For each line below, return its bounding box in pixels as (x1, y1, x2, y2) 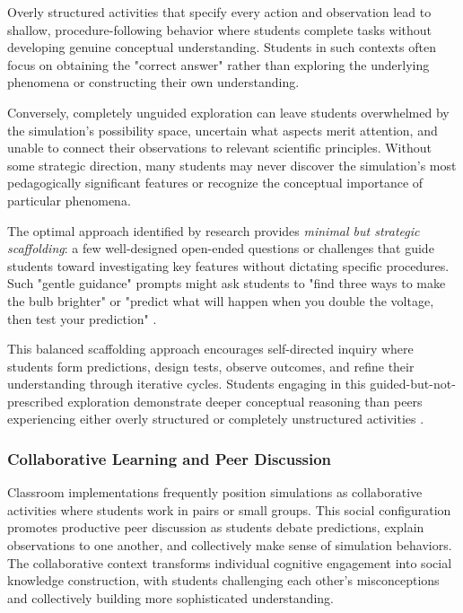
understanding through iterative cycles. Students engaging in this (7, 374, 366, 393)
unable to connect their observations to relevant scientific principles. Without (7, 138, 432, 157)
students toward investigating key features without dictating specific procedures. (7, 256, 450, 275)
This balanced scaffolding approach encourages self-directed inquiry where (7, 339, 414, 358)
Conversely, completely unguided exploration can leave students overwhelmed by (7, 102, 450, 121)
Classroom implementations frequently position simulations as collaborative (7, 483, 423, 502)
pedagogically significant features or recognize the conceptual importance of (7, 173, 424, 192)
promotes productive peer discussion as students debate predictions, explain (7, 518, 424, 537)
